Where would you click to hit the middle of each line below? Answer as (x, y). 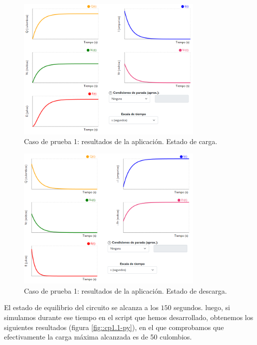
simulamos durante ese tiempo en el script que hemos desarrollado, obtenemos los (129, 317)
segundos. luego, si (202, 307)
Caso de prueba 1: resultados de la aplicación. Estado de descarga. (126, 290)
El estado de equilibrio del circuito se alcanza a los (81, 307)
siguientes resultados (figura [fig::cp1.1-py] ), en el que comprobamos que (114, 327)
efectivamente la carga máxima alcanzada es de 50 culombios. (98, 337)
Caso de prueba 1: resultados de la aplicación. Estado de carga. (121, 141)
